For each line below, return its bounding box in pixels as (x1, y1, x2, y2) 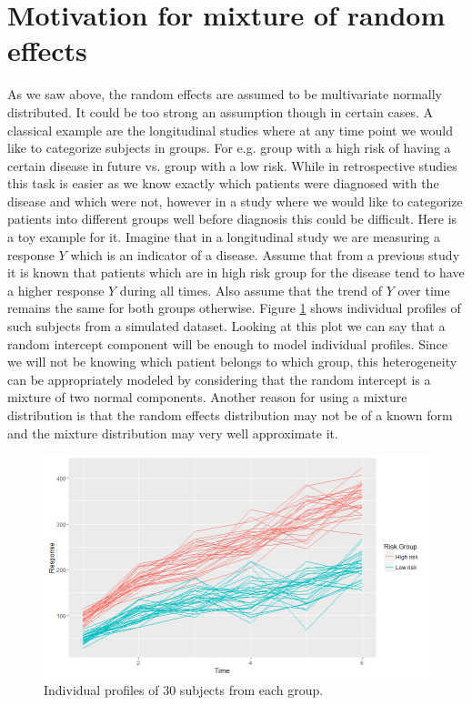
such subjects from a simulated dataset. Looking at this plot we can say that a (7, 317, 446, 336)
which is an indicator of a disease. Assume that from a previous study (70, 245, 460, 264)
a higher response (7, 280, 105, 299)
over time (397, 280, 450, 299)
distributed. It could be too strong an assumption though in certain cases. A (7, 102, 434, 121)
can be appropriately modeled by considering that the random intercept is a (7, 369, 431, 388)
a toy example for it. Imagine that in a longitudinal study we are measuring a (7, 227, 440, 247)
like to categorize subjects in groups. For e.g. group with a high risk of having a (7, 138, 451, 157)
